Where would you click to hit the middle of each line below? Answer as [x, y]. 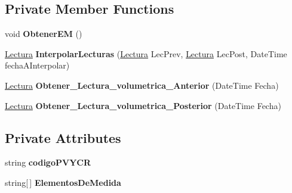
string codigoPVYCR [48, 162]
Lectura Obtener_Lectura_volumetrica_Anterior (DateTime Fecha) [142, 85]
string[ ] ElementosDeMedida [63, 182]
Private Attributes [63, 137]
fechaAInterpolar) [37, 65]
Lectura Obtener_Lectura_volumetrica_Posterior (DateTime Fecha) [143, 105]
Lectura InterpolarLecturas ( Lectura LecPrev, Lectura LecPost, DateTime [146, 53]
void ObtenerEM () [44, 34]
